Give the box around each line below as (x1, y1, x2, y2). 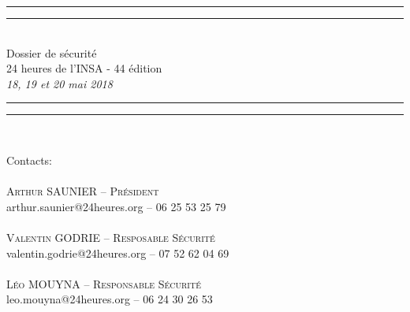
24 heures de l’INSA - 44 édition (6, 60, 162, 76)
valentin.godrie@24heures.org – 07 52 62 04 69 (6, 244, 229, 261)
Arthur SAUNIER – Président (6, 183, 159, 199)
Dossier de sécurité (6, 44, 97, 61)
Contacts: (6, 151, 53, 168)
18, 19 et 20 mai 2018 (6, 75, 113, 91)
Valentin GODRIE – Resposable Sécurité (6, 228, 215, 245)
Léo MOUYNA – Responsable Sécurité (6, 275, 201, 292)
